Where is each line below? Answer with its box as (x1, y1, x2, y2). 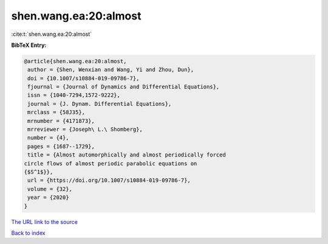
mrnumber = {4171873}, (27, 117, 95, 124)
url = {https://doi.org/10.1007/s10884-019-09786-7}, (27, 177, 191, 184)
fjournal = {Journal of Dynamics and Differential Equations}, (27, 83, 220, 91)
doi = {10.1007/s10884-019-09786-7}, (27, 75, 140, 82)
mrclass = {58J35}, (27, 109, 85, 116)
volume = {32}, (27, 186, 73, 192)
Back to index (11, 229, 46, 237)
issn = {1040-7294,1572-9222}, (27, 92, 121, 99)
